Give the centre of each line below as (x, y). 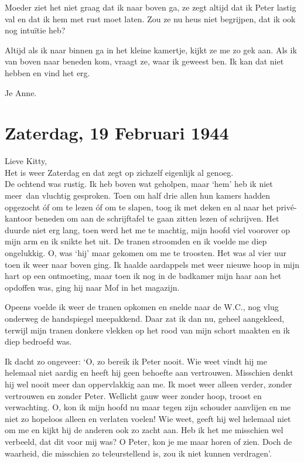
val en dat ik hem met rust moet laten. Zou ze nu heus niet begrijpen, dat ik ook (150, 18)
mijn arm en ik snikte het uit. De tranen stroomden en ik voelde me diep (136, 241)
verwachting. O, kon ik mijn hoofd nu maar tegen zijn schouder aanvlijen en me (148, 407)
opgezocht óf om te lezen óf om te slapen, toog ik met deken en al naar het (139, 207)
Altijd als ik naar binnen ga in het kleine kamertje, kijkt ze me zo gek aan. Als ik (151, 50)
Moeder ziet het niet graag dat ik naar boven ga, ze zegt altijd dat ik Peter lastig (151, 7)
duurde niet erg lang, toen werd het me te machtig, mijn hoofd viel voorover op (148, 229)
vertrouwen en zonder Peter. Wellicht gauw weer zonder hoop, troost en (133, 395)
